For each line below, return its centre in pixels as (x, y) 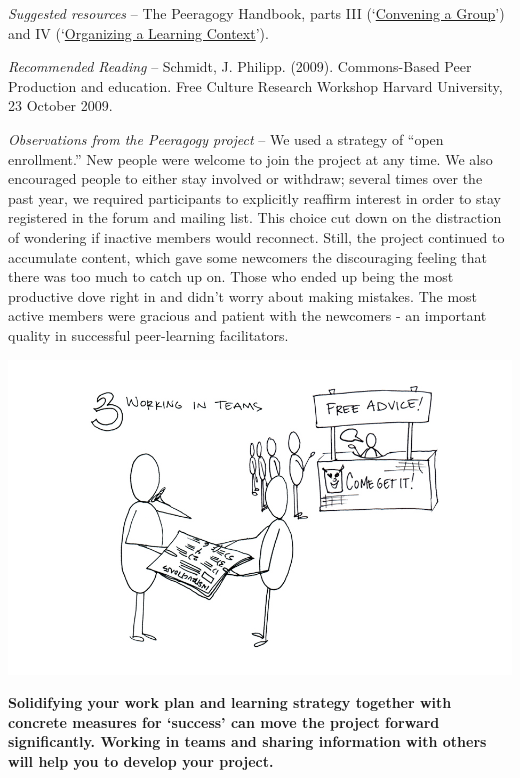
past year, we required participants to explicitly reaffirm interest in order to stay (254, 197)
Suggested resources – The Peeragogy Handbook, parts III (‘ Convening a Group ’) (256, 13)
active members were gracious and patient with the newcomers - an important (247, 315)
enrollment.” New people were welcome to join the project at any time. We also (250, 158)
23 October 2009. (60, 105)
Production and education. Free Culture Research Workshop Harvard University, (255, 85)
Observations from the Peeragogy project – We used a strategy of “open (226, 138)
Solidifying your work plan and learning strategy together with (230, 702)
